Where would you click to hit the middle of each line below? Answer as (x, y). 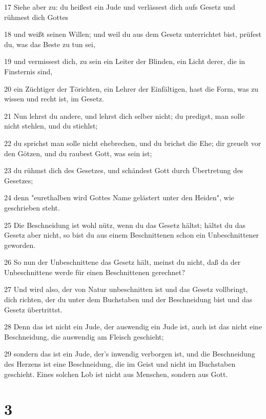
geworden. (20, 245)
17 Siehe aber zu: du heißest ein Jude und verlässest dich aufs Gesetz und (120, 7)
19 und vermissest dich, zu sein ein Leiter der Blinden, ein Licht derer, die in (125, 61)
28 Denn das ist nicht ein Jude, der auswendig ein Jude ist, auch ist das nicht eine (133, 327)
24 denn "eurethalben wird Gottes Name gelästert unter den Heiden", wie (119, 197)
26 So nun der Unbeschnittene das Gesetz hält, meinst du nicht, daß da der (122, 262)
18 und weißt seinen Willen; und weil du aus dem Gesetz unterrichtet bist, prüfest (133, 34)
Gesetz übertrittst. (33, 309)
